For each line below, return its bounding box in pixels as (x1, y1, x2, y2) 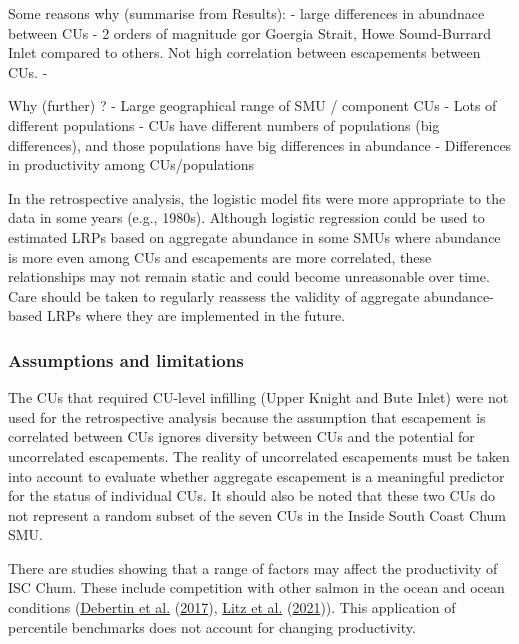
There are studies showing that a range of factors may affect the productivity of (8, 557, 498, 578)
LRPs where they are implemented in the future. (46, 305, 346, 326)
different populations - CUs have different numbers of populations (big (8, 114, 440, 135)
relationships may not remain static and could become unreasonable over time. (8, 266, 490, 287)
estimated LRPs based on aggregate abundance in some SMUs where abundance (8, 226, 501, 247)
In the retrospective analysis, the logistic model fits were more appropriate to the (8, 187, 506, 208)
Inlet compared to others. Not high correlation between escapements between (8, 42, 481, 63)
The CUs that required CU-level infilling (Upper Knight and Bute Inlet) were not (8, 387, 509, 408)
